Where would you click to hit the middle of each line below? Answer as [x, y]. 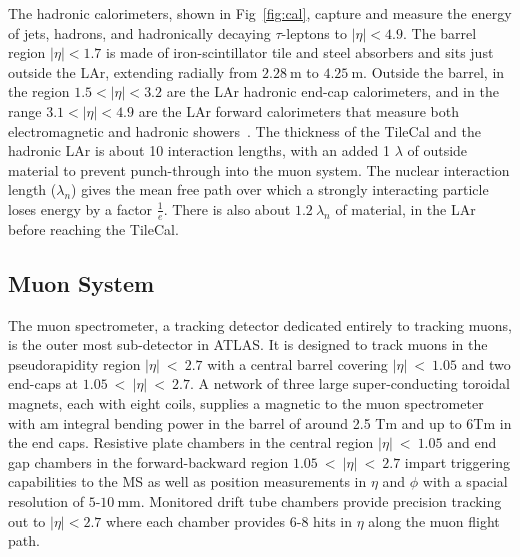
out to [27, 520]
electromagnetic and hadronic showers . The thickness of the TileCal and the [244, 130]
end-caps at [43, 383]
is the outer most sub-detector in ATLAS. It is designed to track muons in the [248, 344]
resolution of [46, 500]
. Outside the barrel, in [434, 71]
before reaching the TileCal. [93, 228]
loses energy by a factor [80, 208]
